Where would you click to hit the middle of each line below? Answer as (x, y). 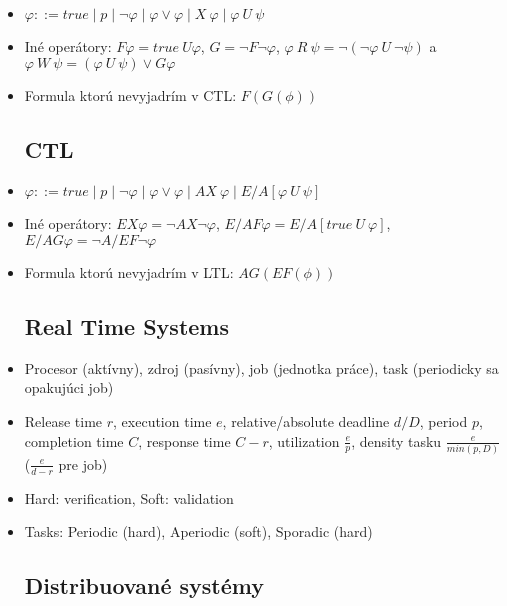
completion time (74, 440)
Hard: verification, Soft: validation (129, 497)
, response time (184, 440)
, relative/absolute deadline (306, 420)
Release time (63, 420)
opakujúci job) (69, 387)
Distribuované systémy (144, 585)
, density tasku (396, 440)
